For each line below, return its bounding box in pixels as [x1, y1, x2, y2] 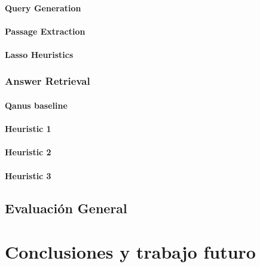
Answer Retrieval [5, 73, 90, 88]
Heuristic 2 [5, 146, 51, 158]
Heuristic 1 [5, 122, 51, 135]
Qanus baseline [5, 99, 68, 111]
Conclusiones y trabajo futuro [5, 240, 256, 264]
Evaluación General [5, 198, 127, 217]
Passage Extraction [5, 24, 85, 37]
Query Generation [5, 1, 81, 14]
